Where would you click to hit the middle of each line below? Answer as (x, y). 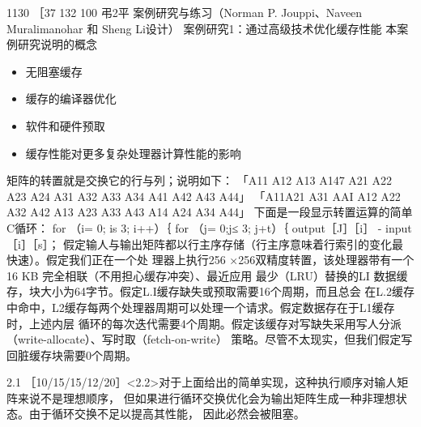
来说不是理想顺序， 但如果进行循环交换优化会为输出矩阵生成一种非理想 (206, 397)
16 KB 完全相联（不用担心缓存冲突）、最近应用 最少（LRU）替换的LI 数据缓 (207, 275)
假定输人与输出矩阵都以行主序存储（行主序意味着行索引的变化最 (234, 243)
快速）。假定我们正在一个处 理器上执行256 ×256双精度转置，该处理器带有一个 (210, 260)
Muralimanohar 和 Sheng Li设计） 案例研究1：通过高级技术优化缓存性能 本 (202, 28)
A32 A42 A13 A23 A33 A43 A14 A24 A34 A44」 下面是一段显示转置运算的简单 (210, 212)
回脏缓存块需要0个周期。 (72, 354)
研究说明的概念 (57, 44)
